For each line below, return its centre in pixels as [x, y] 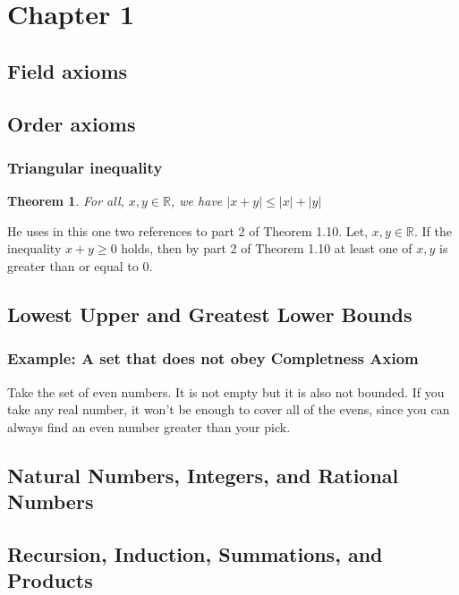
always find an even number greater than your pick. [149, 426]
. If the [433, 230]
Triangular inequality [85, 167]
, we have [197, 201]
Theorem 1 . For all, [66, 201]
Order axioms [72, 123]
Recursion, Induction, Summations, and [195, 553]
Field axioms [68, 70]
